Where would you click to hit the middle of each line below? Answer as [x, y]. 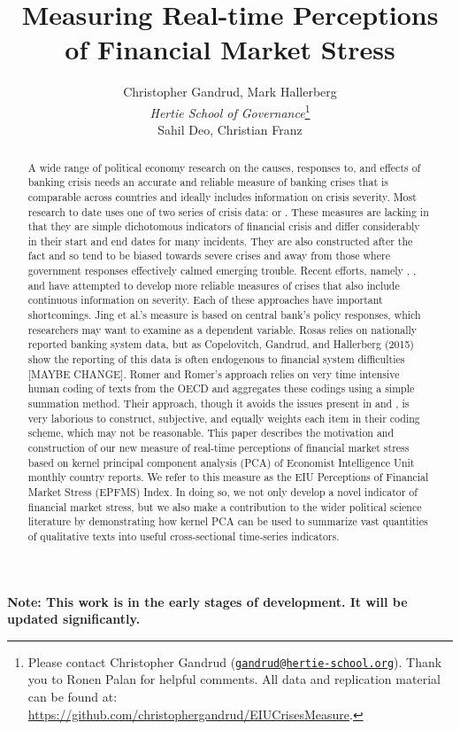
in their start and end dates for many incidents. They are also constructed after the [220, 241]
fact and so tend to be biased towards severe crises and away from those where [209, 256]
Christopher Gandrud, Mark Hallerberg [230, 92]
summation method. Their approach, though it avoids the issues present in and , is [218, 404]
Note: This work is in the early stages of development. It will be [207, 601]
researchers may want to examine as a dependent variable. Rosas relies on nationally [222, 329]
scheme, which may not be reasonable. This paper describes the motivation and [211, 433]
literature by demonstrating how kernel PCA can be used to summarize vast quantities [228, 521]
